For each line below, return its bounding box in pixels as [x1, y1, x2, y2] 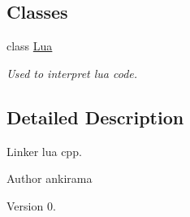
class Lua [6, 37, 53, 54]
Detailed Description [6, 104, 184, 129]
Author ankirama [6, 170, 93, 187]
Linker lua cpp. [6, 142, 82, 159]
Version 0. [6, 197, 56, 214]
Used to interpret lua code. [6, 64, 138, 81]
